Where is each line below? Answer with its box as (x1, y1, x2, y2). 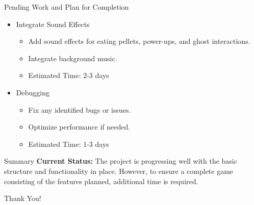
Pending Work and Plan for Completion (4, 2, 129, 12)
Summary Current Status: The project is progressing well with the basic (4, 156, 237, 166)
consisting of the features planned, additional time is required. (4, 175, 198, 186)
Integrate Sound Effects (16, 18, 90, 29)
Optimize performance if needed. (28, 121, 131, 132)
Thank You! (4, 193, 41, 203)
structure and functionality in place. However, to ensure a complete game (4, 165, 234, 176)
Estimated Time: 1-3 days (28, 138, 109, 149)
